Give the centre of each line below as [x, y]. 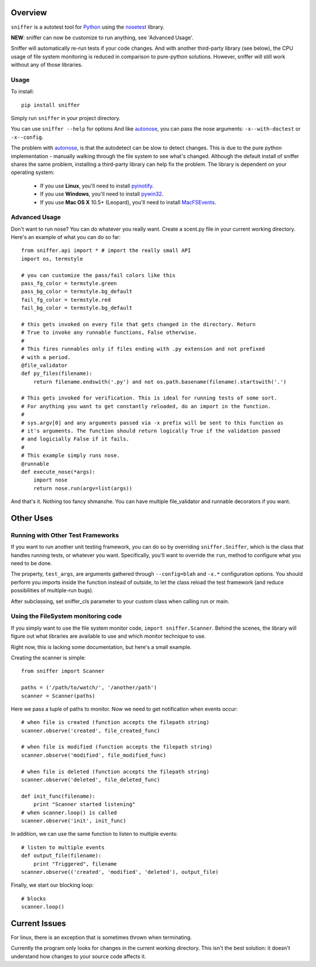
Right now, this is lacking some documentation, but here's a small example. [101, 647]
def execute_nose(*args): [59, 472]
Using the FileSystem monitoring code [66, 616]
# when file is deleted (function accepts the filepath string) [116, 771]
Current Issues [39, 923]
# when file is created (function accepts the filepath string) [116, 722]
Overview [29, 13]
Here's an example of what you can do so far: [66, 237]
